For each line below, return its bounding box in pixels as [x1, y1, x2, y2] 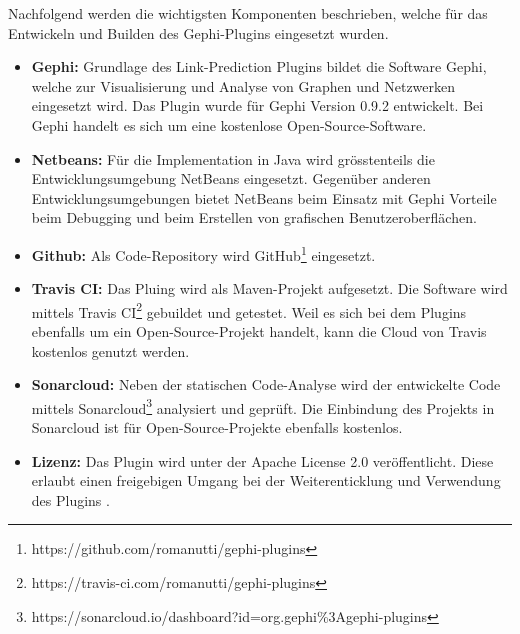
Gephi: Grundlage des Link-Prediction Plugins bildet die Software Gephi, [31, 56, 487, 77]
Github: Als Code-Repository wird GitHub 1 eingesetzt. [31, 241, 376, 265]
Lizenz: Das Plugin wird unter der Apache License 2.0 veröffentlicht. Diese [31, 450, 494, 471]
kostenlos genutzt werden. [31, 340, 190, 361]
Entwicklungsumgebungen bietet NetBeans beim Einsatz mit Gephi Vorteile [31, 187, 497, 208]
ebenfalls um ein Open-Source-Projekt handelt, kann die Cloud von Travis [31, 321, 487, 342]
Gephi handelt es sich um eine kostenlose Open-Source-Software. [31, 114, 427, 135]
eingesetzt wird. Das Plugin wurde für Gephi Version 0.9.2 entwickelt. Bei [31, 95, 484, 116]
